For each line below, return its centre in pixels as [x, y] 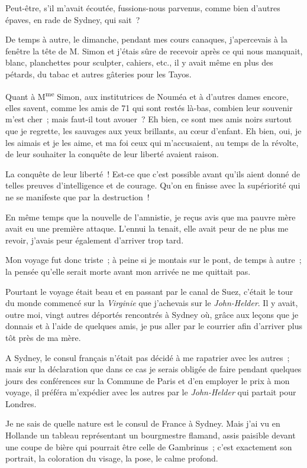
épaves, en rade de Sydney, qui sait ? [73, 19]
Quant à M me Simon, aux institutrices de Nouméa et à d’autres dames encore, [147, 95]
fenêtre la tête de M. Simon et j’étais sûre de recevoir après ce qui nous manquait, [154, 51]
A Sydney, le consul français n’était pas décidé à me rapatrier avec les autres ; [148, 357]
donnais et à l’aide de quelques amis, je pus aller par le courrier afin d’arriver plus [154, 326]
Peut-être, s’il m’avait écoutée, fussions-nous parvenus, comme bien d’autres [143, 8]
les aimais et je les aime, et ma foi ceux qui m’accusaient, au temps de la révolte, [152, 142]
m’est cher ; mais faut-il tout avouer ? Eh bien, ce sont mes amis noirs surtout [149, 119]
